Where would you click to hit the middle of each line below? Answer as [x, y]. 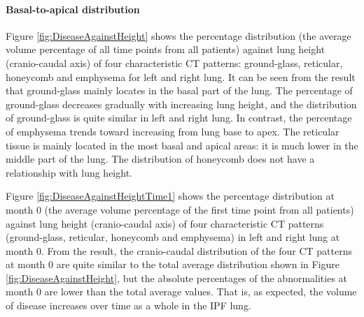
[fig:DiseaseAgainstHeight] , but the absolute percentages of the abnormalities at [177, 278]
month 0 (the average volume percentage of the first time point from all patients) [180, 209]
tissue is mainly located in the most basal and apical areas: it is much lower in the [182, 145]
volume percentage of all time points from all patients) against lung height [166, 49]
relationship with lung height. [69, 172]
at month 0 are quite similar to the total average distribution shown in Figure [173, 264]
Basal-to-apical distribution [73, 9]
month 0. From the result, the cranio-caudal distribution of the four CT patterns [179, 250]
